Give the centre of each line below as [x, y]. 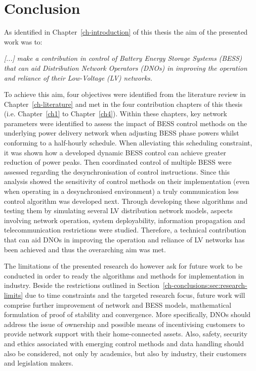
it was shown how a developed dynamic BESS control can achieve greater [115, 152]
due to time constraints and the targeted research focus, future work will [135, 295]
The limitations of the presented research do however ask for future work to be [123, 266]
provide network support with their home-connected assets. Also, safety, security [126, 334]
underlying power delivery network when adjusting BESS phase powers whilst [122, 133]
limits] [14, 295]
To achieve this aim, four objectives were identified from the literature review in [125, 94]
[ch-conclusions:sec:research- [205, 285]
